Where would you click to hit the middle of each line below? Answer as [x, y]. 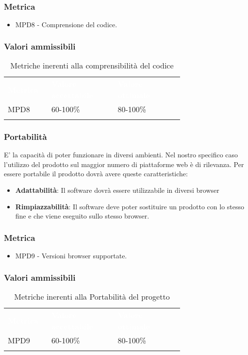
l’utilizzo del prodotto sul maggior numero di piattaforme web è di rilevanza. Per [124, 164]
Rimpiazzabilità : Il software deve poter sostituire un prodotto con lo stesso [130, 206]
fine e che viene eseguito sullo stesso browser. [82, 216]
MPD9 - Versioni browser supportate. [71, 256]
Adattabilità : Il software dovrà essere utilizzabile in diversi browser [117, 190]
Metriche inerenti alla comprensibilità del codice [92, 66]
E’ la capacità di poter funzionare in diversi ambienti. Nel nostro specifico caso [121, 155]
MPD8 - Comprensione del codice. [66, 25]
